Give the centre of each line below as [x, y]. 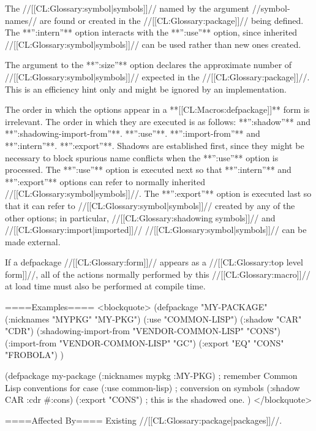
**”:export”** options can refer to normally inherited [105, 181]
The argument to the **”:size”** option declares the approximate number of [149, 65]
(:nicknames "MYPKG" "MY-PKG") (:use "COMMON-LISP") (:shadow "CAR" [153, 318]
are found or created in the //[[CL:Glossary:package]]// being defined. [171, 20]
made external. [33, 241]
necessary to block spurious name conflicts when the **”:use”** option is [142, 157]
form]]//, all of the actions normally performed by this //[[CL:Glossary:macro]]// [158, 274]
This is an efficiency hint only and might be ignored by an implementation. [146, 89]
